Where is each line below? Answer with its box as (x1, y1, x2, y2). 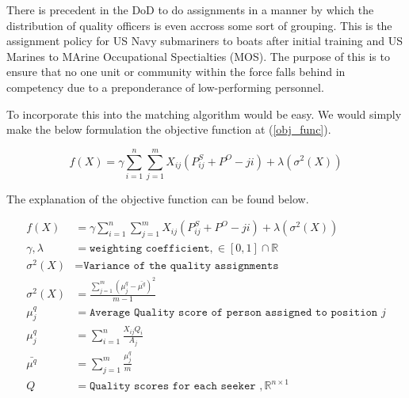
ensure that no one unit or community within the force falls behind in (6, 63, 346, 80)
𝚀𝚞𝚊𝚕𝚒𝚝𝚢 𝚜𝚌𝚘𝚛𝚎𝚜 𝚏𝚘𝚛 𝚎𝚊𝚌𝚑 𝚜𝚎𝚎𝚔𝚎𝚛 (89, 381, 256, 392)
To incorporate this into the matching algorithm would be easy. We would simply (6, 105, 402, 122)
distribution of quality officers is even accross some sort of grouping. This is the (6, 17, 392, 33)
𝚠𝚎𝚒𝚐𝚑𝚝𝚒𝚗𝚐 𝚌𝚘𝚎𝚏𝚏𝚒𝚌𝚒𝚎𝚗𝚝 (89, 243, 210, 255)
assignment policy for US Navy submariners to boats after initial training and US (6, 32, 403, 49)
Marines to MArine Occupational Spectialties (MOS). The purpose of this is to (6, 47, 390, 64)
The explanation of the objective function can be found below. (6, 190, 309, 207)
